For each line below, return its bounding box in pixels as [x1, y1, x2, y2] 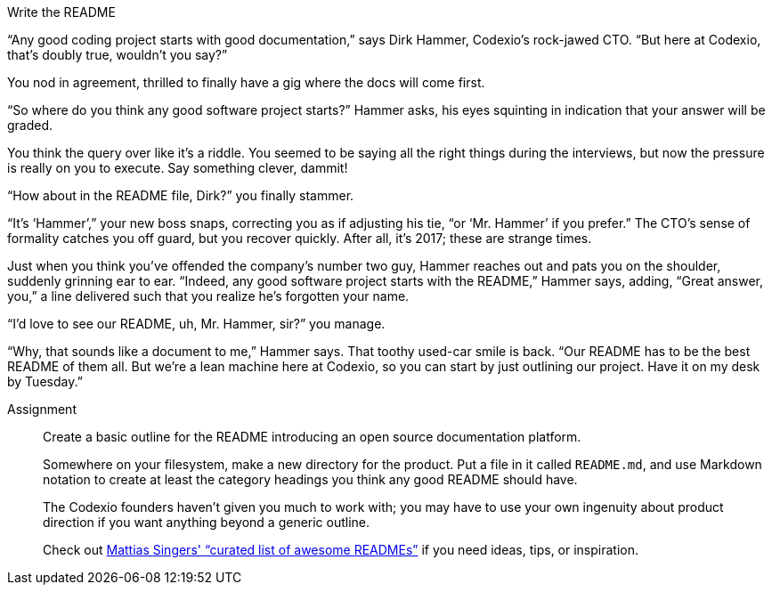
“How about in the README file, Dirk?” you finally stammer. [7, 188, 354, 203]
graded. [7, 118, 53, 133]
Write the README [7, 4, 116, 20]
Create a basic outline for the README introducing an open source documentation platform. [43, 429, 581, 444]
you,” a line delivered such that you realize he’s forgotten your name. [7, 288, 410, 304]
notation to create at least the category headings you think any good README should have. [43, 472, 578, 487]
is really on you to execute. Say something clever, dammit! [7, 160, 348, 175]
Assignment [7, 401, 77, 417]
